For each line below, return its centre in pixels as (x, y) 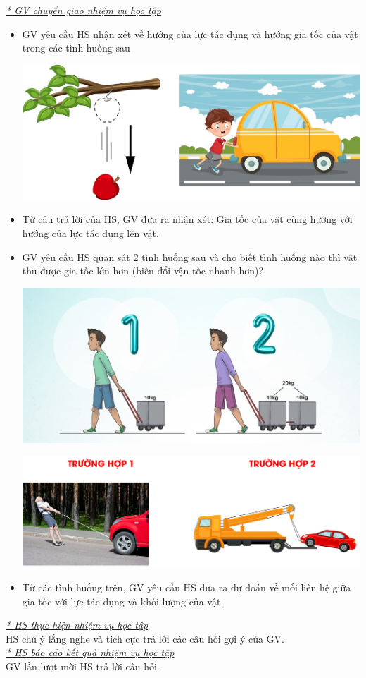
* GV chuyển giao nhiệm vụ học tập (83, 10)
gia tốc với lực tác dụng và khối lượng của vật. (123, 601)
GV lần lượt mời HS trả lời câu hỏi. (83, 666)
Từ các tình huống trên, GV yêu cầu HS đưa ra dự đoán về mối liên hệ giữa (187, 587)
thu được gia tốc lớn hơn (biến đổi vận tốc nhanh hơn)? (143, 271)
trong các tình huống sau (76, 48)
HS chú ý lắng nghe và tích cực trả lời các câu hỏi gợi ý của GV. (145, 638)
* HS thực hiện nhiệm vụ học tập (77, 625)
